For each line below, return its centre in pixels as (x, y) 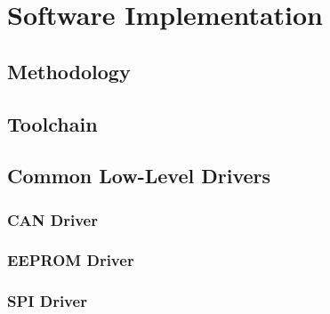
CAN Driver (52, 219)
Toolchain (52, 123)
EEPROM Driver (71, 260)
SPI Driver (47, 301)
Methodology (69, 71)
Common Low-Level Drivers (139, 176)
